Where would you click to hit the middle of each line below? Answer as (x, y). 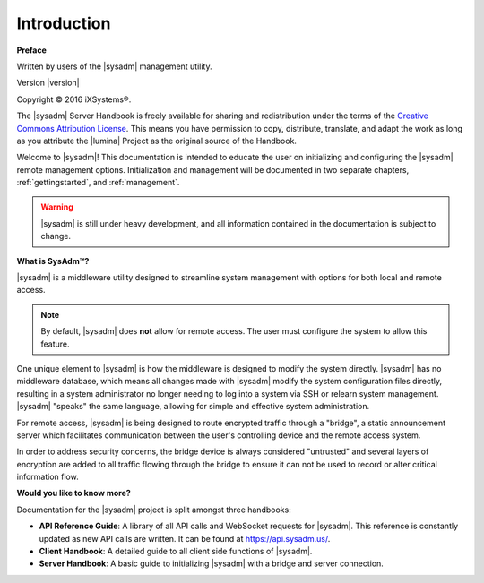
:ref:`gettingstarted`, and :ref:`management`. (98, 183)
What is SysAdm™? (53, 261)
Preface (31, 50)
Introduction (64, 23)
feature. (56, 344)
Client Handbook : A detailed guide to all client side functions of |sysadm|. (176, 552)
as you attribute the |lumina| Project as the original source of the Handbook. (157, 141)
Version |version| (48, 83)
